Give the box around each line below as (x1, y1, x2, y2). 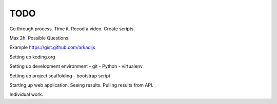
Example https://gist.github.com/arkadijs (9, 44, 95, 51)
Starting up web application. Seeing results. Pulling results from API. (9, 82, 154, 88)
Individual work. (9, 91, 44, 97)
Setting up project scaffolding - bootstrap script (9, 72, 110, 79)
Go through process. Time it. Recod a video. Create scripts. (9, 26, 135, 32)
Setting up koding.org (9, 54, 55, 60)
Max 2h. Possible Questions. (9, 35, 70, 41)
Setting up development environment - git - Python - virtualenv (9, 63, 143, 69)
